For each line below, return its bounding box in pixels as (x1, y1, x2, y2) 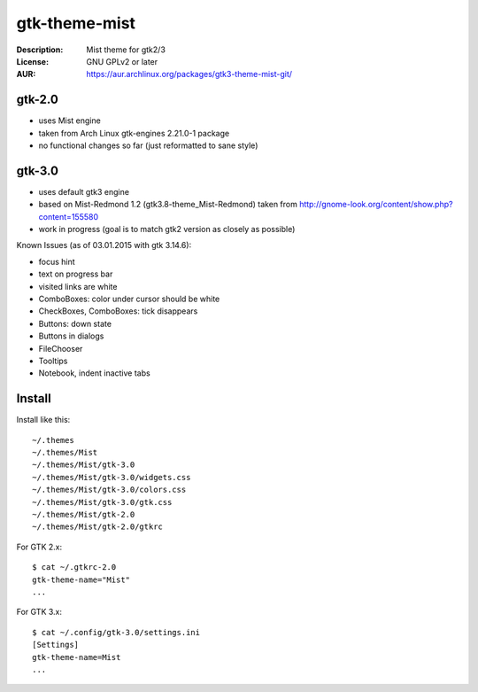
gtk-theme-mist (16, 13, 136, 33)
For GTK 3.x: (16, 607, 62, 618)
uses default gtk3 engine (38, 186, 130, 197)
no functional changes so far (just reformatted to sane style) (38, 140, 258, 151)
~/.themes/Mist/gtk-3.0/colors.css (32, 485, 187, 495)
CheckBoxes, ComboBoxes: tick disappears (38, 306, 198, 316)
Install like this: (16, 415, 71, 425)
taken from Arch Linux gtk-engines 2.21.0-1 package (38, 128, 230, 138)
